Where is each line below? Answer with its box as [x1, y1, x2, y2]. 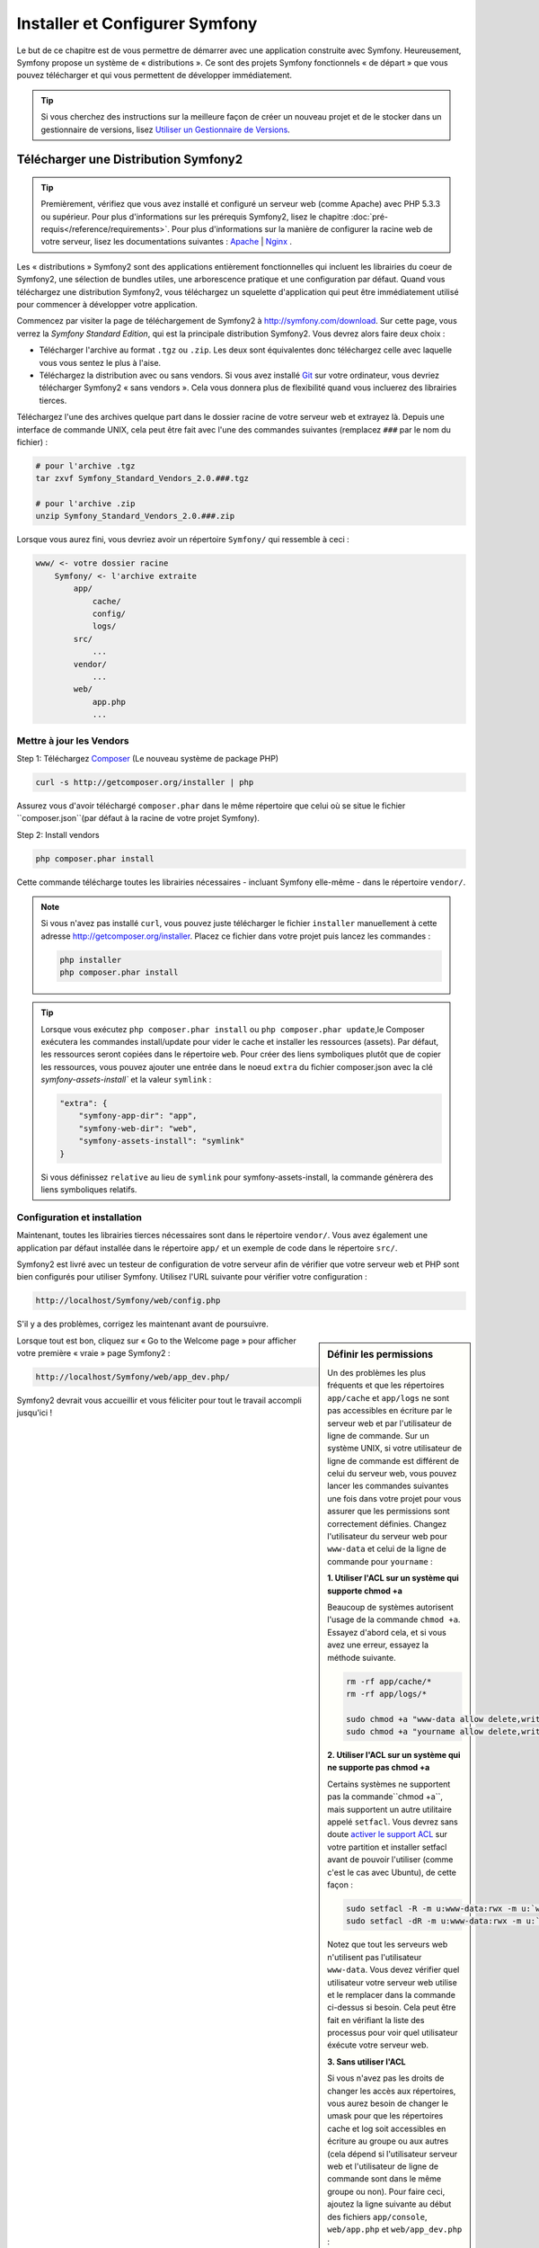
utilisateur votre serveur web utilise [327, 1976, 457, 1987]
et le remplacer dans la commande [327, 1989, 455, 2000]
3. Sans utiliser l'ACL [327, 2056, 406, 2067]
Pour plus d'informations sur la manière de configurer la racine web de [171, 224, 433, 235]
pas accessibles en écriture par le [327, 1405, 453, 1416]
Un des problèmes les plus [327, 1367, 427, 1378]
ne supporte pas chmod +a [327, 1762, 430, 1773]
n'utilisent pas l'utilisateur [327, 1951, 422, 1962]
